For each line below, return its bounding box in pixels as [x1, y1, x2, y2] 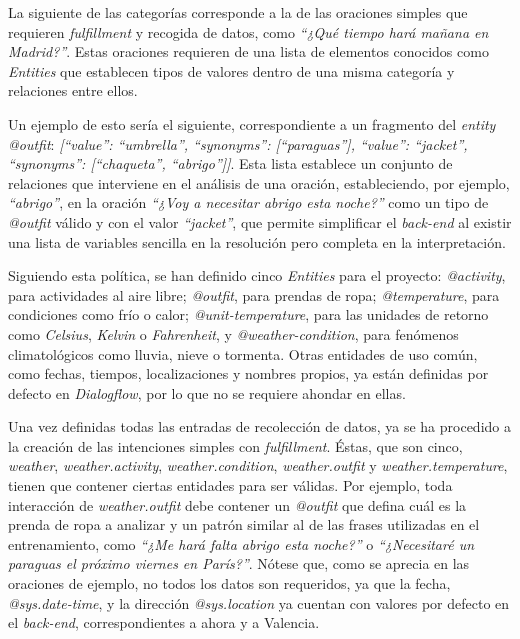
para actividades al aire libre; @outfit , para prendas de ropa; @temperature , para [8, 284, 500, 305]
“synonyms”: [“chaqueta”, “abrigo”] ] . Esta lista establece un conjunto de [8, 153, 453, 174]
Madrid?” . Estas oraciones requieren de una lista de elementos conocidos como [8, 41, 489, 62]
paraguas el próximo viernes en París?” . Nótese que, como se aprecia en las [8, 553, 470, 574]
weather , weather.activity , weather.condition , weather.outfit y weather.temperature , [8, 455, 508, 476]
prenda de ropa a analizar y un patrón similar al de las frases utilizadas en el [8, 514, 480, 535]
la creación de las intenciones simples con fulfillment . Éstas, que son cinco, [8, 435, 463, 456]
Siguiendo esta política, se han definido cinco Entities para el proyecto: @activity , [8, 265, 506, 286]
